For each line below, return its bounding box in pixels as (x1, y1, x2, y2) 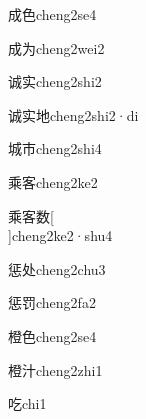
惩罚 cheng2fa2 (8, 292, 96, 313)
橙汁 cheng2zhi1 (8, 359, 103, 380)
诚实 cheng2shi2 (8, 71, 102, 92)
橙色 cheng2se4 (8, 325, 97, 346)
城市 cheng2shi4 (8, 138, 102, 159)
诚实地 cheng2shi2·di (8, 104, 139, 125)
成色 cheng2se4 (8, 4, 97, 24)
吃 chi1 (8, 393, 47, 414)
